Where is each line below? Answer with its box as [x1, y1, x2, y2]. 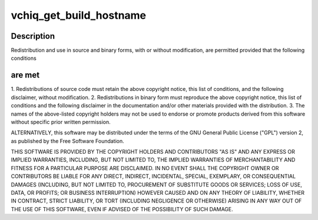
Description [11, 31, 55, 41]
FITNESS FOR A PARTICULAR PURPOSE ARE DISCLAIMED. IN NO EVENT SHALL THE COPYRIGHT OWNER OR [11, 164, 279, 171]
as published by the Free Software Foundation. [11, 137, 125, 144]
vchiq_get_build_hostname [11, 9, 147, 22]
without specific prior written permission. [11, 118, 111, 126]
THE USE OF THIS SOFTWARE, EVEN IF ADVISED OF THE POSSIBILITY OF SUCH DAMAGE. [11, 205, 234, 212]
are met [11, 70, 40, 80]
